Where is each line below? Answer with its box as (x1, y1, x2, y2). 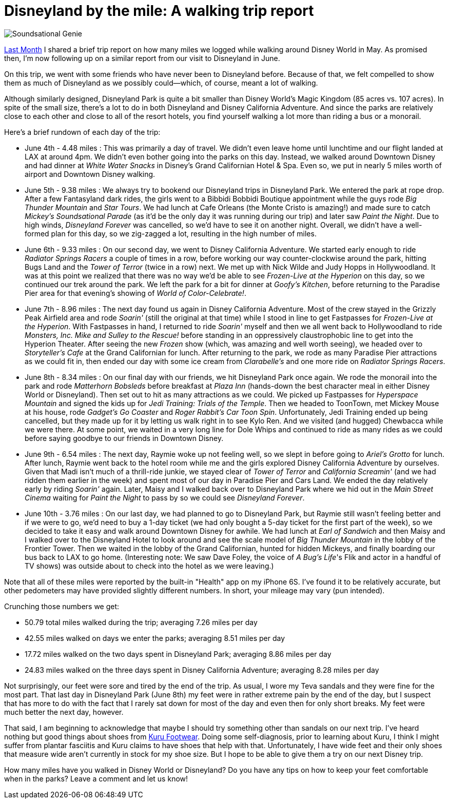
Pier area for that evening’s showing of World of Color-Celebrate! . (25, 288, 246, 297)
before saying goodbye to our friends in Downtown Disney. (25, 433, 224, 443)
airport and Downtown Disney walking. (25, 169, 155, 178)
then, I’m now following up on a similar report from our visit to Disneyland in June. (4, 53, 280, 63)
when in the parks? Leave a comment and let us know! (4, 774, 188, 783)
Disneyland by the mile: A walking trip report (4, 2, 314, 19)
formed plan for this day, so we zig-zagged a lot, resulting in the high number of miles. (25, 229, 317, 238)
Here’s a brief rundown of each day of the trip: (4, 127, 161, 136)
